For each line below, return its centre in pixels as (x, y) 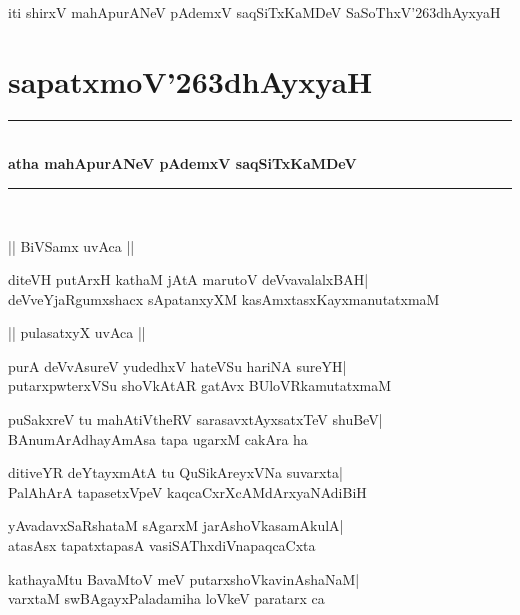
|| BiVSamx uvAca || (71, 245)
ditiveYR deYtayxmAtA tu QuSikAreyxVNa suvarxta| (175, 472)
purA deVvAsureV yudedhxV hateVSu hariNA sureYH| (177, 365)
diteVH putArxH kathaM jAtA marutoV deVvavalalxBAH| (188, 279)
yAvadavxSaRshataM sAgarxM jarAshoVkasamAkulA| (176, 525)
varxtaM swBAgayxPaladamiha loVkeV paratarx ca (166, 598)
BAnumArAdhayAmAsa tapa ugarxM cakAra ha (158, 438)
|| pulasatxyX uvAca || (77, 332)
